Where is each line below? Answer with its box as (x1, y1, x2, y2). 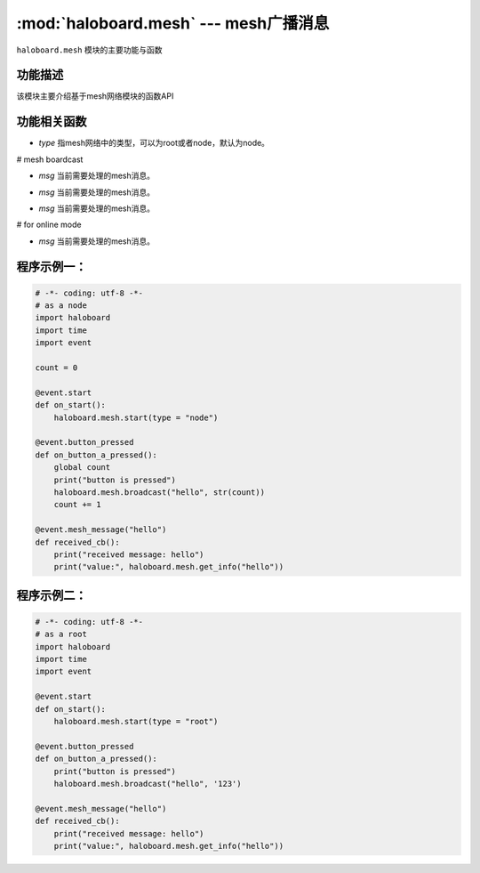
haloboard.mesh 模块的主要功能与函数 (16, 44, 163, 55)
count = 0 (35, 363, 78, 373)
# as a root (35, 629, 88, 640)
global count (53, 463, 111, 473)
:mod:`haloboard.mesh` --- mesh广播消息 (16, 13, 330, 33)
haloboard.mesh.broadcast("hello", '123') (53, 779, 242, 788)
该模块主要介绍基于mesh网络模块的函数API (16, 91, 174, 101)
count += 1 (53, 499, 101, 510)
